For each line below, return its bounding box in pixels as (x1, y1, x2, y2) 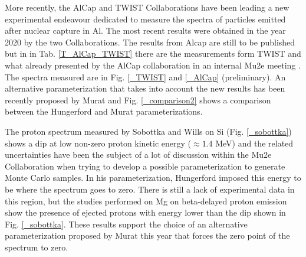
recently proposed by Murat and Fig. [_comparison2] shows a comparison (5, 93, 271, 106)
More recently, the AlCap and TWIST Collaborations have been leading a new (5, 1, 289, 13)
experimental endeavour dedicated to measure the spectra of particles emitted (5, 12, 286, 25)
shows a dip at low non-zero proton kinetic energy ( (5, 136, 192, 149)
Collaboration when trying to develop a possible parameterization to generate (5, 160, 285, 172)
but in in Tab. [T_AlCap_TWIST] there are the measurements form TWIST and (5, 47, 301, 60)
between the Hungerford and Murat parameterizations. (5, 105, 203, 118)
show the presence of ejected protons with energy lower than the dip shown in (5, 206, 286, 219)
